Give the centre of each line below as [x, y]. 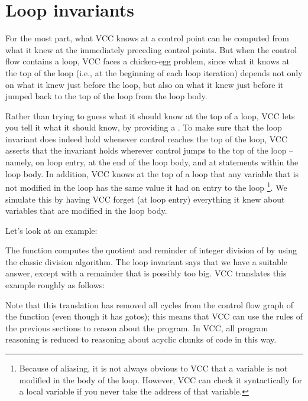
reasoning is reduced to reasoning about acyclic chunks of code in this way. [141, 339]
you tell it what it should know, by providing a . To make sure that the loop [144, 127]
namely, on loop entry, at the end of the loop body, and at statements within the [152, 162]
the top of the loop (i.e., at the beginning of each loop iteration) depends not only [154, 72]
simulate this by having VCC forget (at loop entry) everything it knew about [145, 199]
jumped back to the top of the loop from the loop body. [106, 96]
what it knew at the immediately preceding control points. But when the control [151, 49]
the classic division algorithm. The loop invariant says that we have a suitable [146, 261]
